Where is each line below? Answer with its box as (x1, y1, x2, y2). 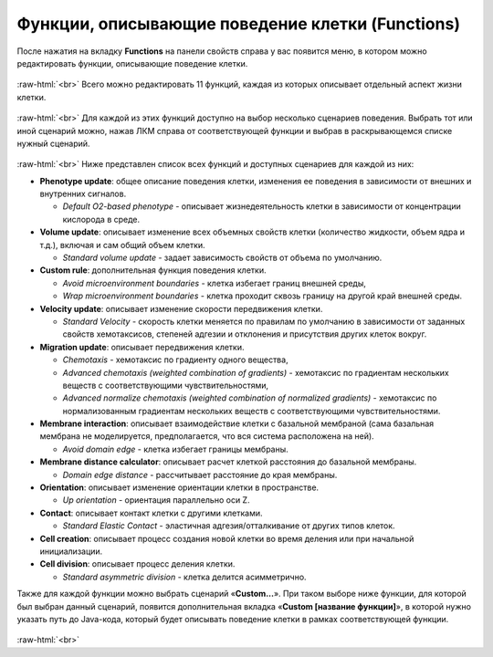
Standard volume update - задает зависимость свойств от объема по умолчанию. (62, 252, 383, 264)
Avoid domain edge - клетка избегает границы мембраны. (62, 443, 289, 454)
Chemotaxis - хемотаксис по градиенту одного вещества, (62, 354, 288, 365)
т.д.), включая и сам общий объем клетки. (39, 239, 205, 250)
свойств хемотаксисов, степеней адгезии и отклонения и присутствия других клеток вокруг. (62, 328, 427, 339)
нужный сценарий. (16, 138, 90, 149)
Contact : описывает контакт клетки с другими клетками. (39, 507, 263, 518)
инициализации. (39, 546, 103, 557)
